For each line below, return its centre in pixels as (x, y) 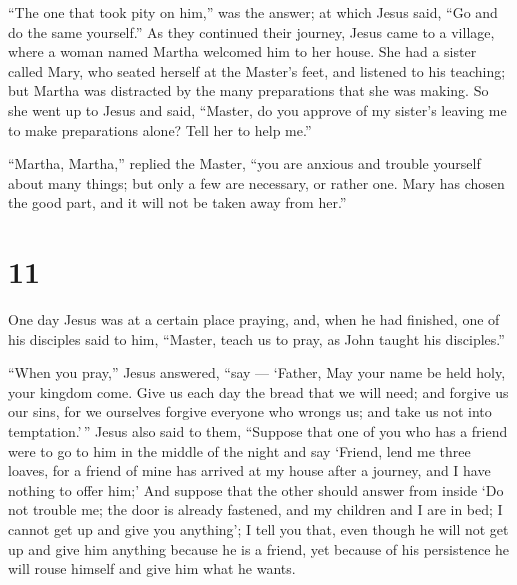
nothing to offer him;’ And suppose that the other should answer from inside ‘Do (256, 489)
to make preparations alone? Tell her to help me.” (160, 129)
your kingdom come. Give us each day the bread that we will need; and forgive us (258, 391)
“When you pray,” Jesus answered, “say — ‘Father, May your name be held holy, (257, 372)
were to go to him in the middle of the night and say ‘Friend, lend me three (239, 450)
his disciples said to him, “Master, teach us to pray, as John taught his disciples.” (256, 338)
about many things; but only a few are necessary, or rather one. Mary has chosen (256, 182)
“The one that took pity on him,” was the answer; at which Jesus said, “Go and (253, 12)
